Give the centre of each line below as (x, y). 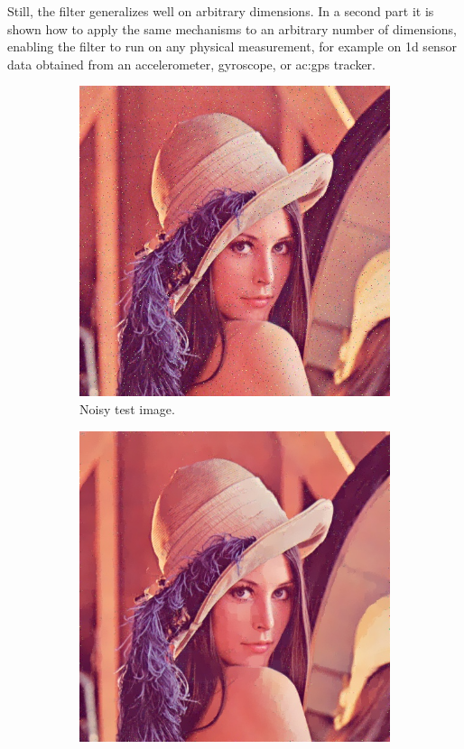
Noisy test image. (127, 408)
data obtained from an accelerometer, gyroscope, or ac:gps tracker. (191, 64)
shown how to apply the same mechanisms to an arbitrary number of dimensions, (232, 28)
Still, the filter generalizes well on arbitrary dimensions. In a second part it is (221, 11)
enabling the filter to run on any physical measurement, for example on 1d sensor (232, 46)
